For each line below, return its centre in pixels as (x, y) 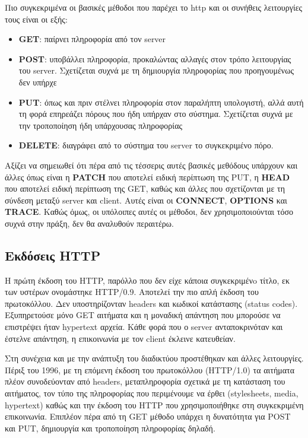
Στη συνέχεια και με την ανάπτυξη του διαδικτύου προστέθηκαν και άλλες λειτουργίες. (154, 358)
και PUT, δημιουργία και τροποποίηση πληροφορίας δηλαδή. (110, 428)
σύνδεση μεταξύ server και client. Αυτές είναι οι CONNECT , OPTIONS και (146, 200)
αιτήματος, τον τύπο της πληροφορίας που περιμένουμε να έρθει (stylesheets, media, (152, 393)
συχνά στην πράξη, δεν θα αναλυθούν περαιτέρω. (89, 223)
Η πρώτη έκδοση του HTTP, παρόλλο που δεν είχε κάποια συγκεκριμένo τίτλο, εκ (147, 280)
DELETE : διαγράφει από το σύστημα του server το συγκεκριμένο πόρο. (146, 145)
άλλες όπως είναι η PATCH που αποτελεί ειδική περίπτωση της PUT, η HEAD (147, 177)
